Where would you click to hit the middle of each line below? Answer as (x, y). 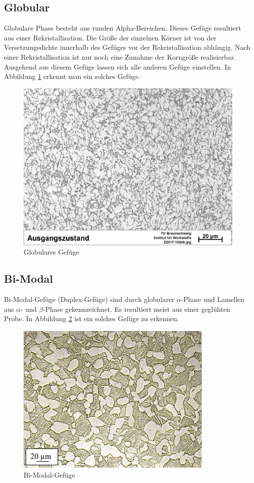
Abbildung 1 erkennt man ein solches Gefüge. (72, 76)
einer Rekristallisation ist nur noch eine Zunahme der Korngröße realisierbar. (120, 56)
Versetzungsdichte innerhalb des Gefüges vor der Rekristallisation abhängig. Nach (127, 47)
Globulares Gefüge (51, 252)
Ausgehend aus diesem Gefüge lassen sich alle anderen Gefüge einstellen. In (118, 66)
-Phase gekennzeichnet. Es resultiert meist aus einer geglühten (137, 309)
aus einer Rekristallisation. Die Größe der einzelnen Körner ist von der (110, 37)
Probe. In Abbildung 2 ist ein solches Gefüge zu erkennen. (92, 318)
